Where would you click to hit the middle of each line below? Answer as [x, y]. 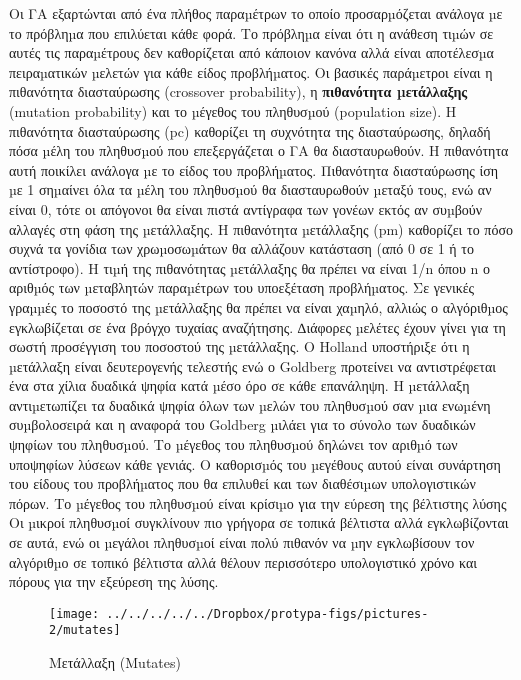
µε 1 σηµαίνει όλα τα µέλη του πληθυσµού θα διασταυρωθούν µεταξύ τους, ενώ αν [250, 189]
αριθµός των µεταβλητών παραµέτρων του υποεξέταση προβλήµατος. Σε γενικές [242, 287]
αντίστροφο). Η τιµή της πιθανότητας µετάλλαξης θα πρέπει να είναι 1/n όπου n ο [250, 267]
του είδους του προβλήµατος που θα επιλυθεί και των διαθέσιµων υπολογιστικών [242, 483]
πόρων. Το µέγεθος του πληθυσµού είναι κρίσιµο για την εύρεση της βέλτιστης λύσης [258, 502]
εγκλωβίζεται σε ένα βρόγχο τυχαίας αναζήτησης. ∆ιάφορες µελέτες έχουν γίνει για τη [257, 326]
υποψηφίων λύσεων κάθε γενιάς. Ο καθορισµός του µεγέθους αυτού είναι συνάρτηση [255, 463]
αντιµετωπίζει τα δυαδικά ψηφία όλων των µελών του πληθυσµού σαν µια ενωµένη [250, 404]
